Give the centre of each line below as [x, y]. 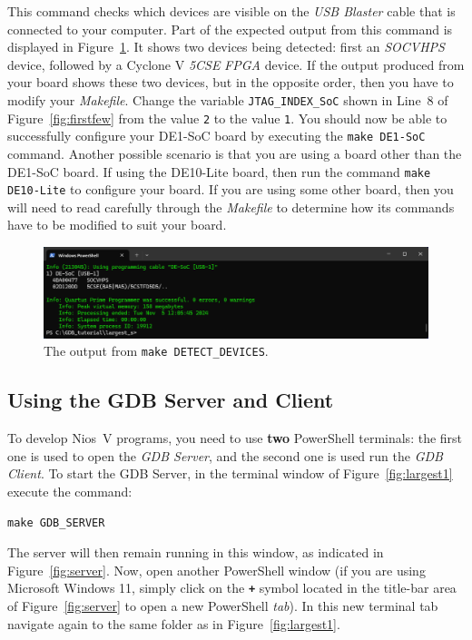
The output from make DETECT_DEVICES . [156, 351]
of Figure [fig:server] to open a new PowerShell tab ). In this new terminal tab [223, 605]
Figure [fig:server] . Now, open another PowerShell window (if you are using [216, 570]
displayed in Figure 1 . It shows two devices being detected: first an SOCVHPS [226, 47]
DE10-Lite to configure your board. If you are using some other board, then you [231, 189]
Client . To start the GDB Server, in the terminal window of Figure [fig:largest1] [230, 473]
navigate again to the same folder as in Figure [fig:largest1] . [174, 623]
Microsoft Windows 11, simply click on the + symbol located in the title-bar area [232, 588]
